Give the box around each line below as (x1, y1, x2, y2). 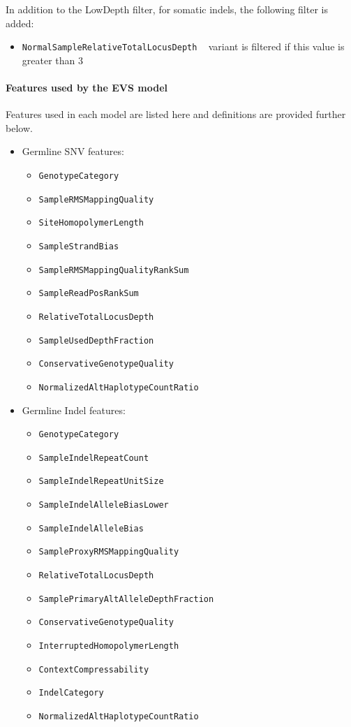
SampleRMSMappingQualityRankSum (38, 265, 189, 275)
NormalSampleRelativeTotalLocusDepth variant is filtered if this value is (22, 39, 345, 54)
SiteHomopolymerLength (38, 218, 144, 228)
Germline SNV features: (22, 144, 124, 159)
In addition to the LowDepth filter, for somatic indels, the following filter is (6, 2, 328, 16)
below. (6, 120, 33, 135)
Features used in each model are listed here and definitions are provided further (6, 107, 346, 122)
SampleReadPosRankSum (38, 288, 139, 299)
